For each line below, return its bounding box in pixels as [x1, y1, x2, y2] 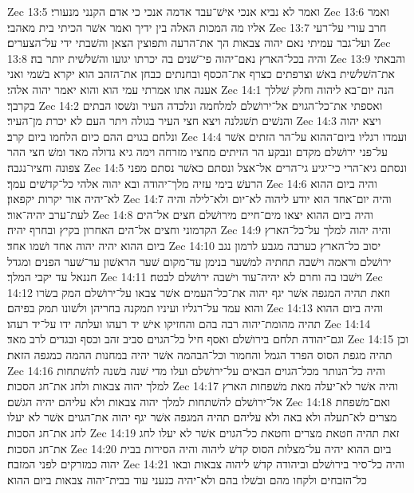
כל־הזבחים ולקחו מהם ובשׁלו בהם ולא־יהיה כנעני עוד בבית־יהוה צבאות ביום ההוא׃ [7, 471, 367, 487]
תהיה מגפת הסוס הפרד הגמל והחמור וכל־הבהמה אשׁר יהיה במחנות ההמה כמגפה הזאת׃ [7, 346, 392, 363]
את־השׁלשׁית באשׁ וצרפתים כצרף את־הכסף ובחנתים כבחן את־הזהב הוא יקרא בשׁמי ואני [7, 65, 395, 82]
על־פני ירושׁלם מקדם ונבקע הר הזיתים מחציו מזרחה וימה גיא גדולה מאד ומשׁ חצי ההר [7, 143, 388, 160]
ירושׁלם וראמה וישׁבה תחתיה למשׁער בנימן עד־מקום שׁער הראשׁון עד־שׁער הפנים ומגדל [7, 252, 392, 269]
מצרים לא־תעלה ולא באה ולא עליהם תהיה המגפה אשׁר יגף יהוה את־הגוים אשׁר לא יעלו [7, 409, 397, 425]
